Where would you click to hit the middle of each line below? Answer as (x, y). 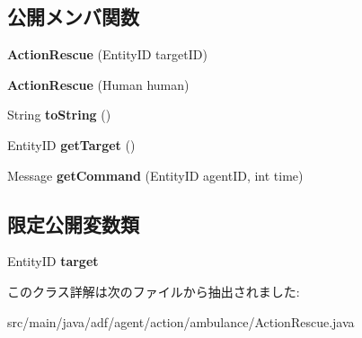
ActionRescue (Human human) (98, 84)
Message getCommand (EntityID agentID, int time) (155, 175)
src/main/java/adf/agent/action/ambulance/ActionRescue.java (181, 321)
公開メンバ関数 (73, 17)
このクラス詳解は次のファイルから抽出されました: (154, 291)
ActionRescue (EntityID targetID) (107, 54)
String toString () (59, 115)
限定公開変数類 (73, 223)
